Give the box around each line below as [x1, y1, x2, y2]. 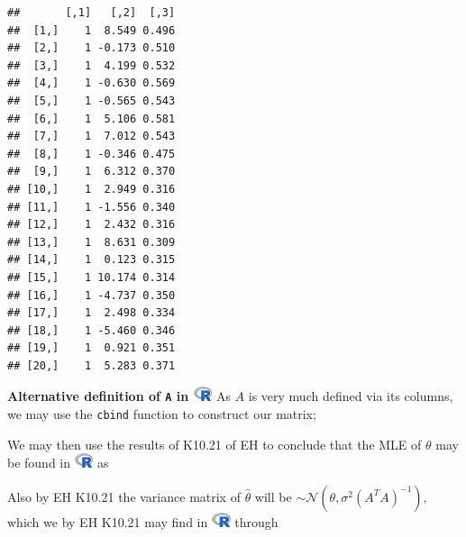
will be [254, 487, 292, 505]
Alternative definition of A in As [7, 387, 231, 405]
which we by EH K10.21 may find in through [7, 512, 279, 531]
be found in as [7, 453, 109, 472]
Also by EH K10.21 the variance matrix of [7, 487, 241, 505]
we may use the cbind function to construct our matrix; [7, 405, 316, 423]
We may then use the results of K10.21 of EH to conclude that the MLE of [7, 434, 422, 453]
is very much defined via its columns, [248, 387, 453, 405]
